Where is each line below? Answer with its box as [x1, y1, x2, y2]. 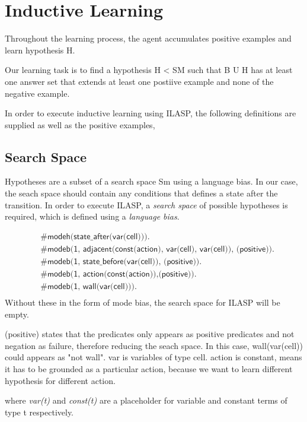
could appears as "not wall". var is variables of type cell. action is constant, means [5, 351, 302, 363]
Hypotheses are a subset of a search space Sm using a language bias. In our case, [5, 175, 298, 188]
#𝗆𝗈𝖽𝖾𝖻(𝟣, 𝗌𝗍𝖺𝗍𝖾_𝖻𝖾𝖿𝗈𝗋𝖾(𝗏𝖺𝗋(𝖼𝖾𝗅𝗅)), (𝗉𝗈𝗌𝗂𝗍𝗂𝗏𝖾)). [40, 257, 202, 266]
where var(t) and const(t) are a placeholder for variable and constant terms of [5, 394, 287, 407]
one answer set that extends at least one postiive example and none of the [5, 75, 274, 87]
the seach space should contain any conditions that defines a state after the [5, 187, 278, 199]
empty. [5, 307, 29, 320]
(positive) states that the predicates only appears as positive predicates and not [5, 328, 295, 340]
